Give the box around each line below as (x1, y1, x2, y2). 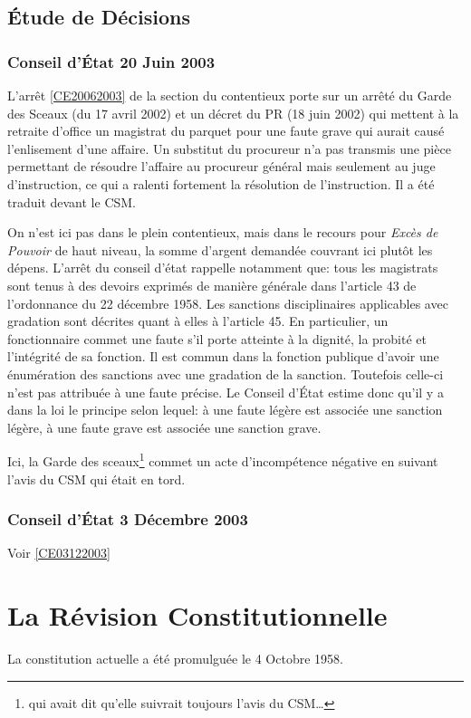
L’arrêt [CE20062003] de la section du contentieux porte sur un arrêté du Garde (7, 86, 452, 104)
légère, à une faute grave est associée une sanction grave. (7, 417, 322, 436)
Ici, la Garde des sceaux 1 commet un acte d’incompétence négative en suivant (7, 449, 438, 470)
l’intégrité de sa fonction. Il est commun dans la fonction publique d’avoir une (7, 347, 439, 366)
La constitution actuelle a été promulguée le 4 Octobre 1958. (7, 649, 343, 668)
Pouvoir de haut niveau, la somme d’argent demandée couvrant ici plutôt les (7, 240, 433, 259)
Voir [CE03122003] (7, 543, 111, 562)
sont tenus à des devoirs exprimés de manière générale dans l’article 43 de (7, 275, 417, 294)
